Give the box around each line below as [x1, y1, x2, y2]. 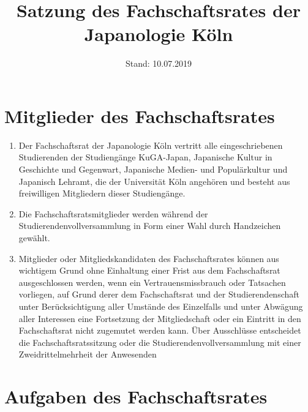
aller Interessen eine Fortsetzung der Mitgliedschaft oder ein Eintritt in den [18, 312, 301, 324]
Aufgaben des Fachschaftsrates [4, 384, 268, 409]
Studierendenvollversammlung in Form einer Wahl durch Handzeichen [18, 219, 281, 232]
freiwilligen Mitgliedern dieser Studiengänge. [18, 187, 186, 200]
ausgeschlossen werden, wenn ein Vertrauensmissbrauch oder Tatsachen [18, 275, 286, 288]
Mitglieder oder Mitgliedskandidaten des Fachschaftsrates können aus [18, 252, 279, 264]
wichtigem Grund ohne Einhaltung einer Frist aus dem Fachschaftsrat [18, 264, 280, 277]
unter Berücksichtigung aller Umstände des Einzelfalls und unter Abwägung [18, 299, 303, 312]
